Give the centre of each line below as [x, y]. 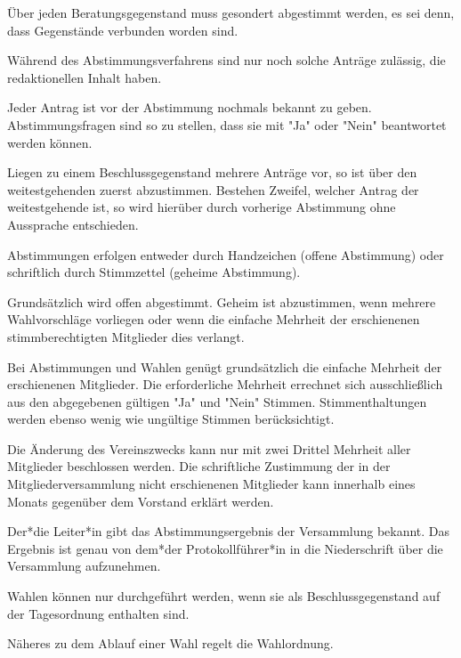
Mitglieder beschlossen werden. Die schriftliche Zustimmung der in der [199, 466]
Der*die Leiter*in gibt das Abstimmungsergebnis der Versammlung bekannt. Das [229, 531]
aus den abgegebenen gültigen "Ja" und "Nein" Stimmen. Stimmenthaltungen [217, 401]
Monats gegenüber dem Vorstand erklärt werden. [141, 501]
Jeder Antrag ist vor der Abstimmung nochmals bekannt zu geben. [190, 107]
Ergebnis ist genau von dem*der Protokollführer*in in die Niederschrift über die [225, 548]
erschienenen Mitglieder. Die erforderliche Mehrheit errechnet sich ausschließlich [225, 384]
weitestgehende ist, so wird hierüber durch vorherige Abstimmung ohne [202, 207]
